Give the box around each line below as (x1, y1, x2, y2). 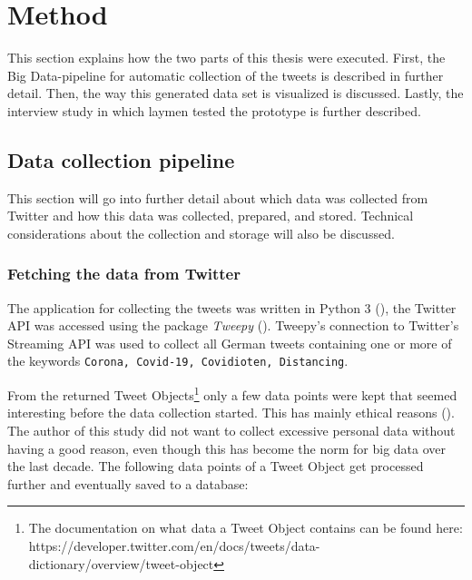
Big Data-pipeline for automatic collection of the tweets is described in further (7, 65, 444, 84)
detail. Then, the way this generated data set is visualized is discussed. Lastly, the (7, 84, 464, 103)
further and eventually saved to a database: (7, 474, 249, 493)
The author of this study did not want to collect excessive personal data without (7, 420, 456, 439)
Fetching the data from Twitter (7, 262, 241, 285)
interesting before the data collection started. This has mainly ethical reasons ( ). (7, 403, 455, 422)
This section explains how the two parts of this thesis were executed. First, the (7, 48, 446, 67)
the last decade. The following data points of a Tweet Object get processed (7, 457, 424, 476)
